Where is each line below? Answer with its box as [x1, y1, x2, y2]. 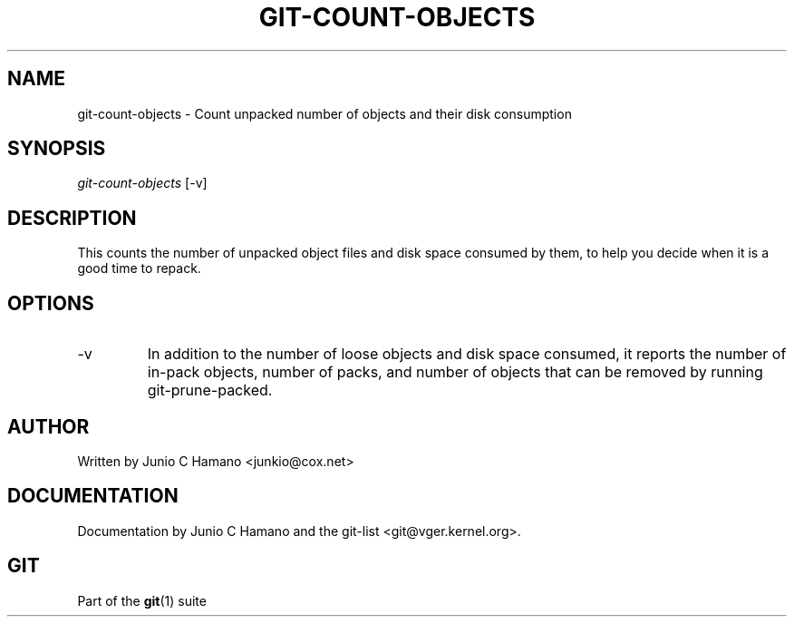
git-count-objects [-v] [77, 175, 208, 191]
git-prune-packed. [147, 381, 273, 400]
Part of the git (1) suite [77, 592, 207, 609]
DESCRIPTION [7, 206, 137, 229]
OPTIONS [7, 291, 94, 315]
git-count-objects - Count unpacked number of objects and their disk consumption [77, 105, 572, 122]
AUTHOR [7, 414, 90, 438]
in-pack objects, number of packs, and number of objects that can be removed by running [147, 363, 763, 382]
